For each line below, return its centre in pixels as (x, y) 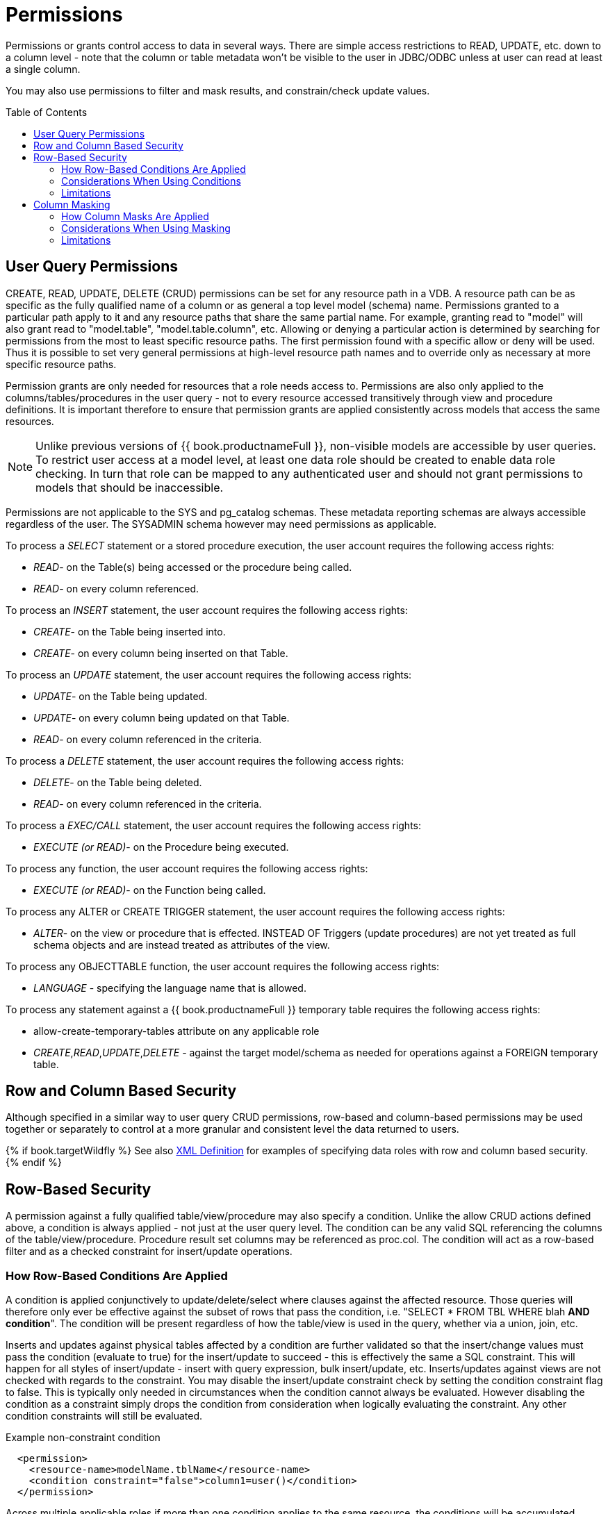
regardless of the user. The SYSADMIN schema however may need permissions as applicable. (221, 524)
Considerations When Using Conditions (151, 181)
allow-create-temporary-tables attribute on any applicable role (176, 1031)
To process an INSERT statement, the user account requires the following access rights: (207, 610)
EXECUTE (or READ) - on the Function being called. (150, 890)
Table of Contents (47, 112)
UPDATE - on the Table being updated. (121, 696)
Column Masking (72, 204)
